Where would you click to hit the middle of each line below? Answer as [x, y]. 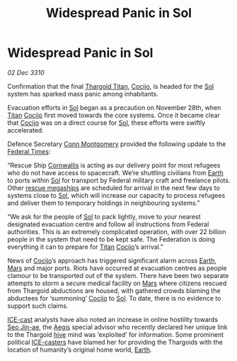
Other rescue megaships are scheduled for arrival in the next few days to [114, 188]
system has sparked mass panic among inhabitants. [83, 94]
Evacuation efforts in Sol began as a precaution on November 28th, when [114, 107]
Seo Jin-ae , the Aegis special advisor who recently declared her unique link [117, 327]
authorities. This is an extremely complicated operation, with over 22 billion [117, 231]
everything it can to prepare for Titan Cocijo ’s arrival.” [86, 247]
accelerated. [25, 130]
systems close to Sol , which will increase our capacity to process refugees [116, 195]
